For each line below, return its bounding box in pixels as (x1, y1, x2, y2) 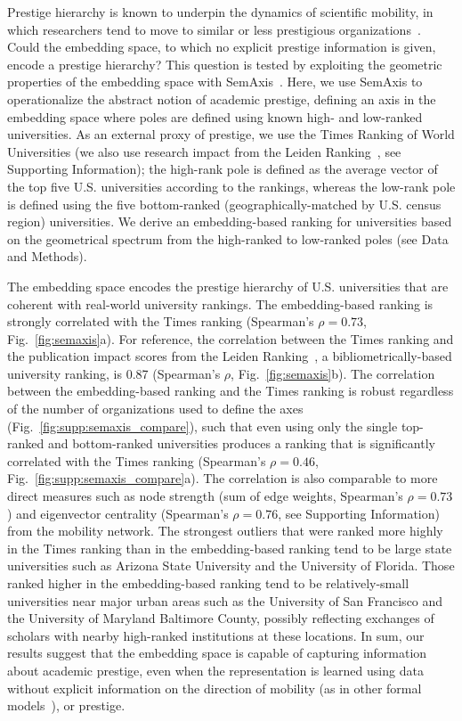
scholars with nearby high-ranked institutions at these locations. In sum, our (7, 626, 425, 644)
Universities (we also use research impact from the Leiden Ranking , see (7, 142, 401, 160)
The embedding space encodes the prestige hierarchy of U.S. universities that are (7, 276, 449, 295)
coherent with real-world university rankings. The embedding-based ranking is (7, 294, 434, 313)
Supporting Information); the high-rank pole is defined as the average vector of (7, 160, 438, 178)
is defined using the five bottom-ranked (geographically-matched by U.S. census (7, 194, 442, 213)
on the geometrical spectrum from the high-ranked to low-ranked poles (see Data (7, 229, 449, 248)
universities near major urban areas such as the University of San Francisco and (7, 591, 443, 610)
